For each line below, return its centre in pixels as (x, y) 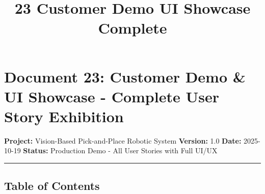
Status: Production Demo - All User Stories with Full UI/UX (120, 150)
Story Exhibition (64, 116)
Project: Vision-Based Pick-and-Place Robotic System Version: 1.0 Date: (123, 140)
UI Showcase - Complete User (112, 96)
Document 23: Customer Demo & (125, 76)
